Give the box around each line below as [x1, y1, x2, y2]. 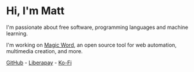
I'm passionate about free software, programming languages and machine [6, 24, 189, 31]
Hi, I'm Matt [6, 4, 64, 18]
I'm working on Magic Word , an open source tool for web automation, [6, 41, 177, 48]
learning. [6, 30, 28, 37]
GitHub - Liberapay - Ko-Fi [6, 59, 72, 66]
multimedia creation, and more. [6, 47, 83, 54]
